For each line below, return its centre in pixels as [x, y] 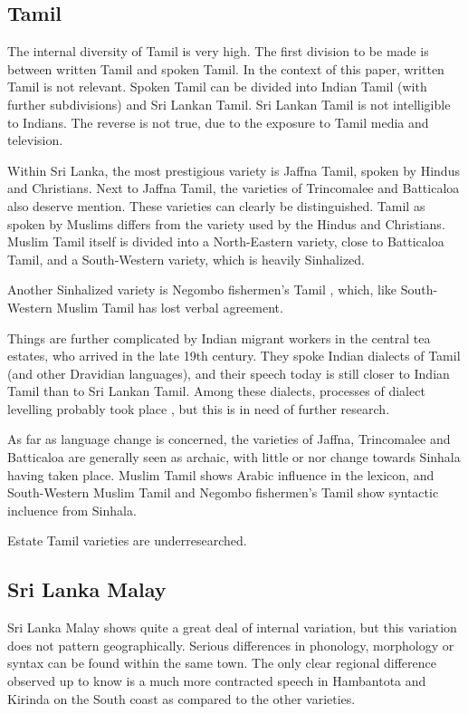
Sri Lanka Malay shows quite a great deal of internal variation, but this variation [232, 627]
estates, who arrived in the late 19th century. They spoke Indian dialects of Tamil [234, 356]
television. [35, 140]
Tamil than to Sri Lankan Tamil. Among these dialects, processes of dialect [216, 391]
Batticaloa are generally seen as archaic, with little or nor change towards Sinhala [234, 457]
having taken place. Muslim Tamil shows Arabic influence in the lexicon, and [221, 474]
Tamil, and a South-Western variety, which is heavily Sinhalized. [186, 259]
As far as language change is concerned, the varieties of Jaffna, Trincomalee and [229, 439]
